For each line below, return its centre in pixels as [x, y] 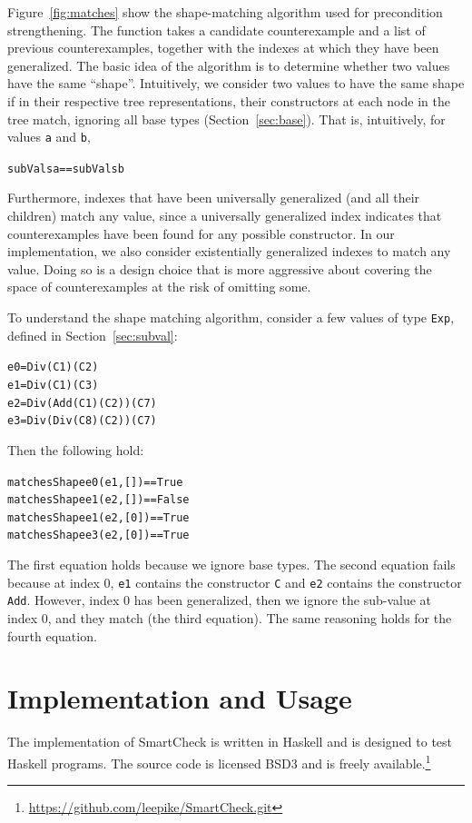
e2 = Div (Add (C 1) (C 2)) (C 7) [82, 403]
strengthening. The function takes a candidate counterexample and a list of [216, 30]
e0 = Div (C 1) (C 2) [53, 367]
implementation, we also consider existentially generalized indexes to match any [229, 251]
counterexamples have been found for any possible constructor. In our [201, 233]
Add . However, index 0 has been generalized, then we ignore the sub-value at [219, 600]
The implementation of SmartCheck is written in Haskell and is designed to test [230, 742]
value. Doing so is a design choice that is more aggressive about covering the [220, 268]
